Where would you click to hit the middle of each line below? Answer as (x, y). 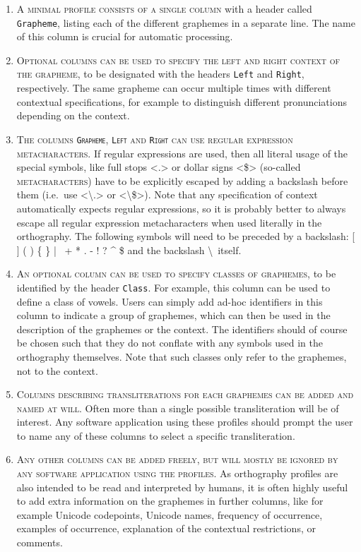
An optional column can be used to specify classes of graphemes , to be (176, 274)
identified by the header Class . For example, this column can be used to (173, 287)
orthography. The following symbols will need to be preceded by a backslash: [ (186, 236)
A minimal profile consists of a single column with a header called (164, 8)
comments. (40, 542)
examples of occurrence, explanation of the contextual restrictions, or (166, 528)
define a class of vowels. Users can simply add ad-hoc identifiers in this (170, 301)
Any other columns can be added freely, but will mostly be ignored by (177, 459)
